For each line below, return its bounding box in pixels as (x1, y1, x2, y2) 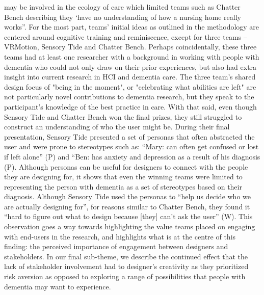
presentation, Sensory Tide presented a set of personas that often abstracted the (4, 131, 255, 142)
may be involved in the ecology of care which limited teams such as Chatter (4, 2, 241, 12)
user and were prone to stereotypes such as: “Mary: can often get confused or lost (4, 141, 259, 152)
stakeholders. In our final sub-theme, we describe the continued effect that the (4, 251, 248, 261)
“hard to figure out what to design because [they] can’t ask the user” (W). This (4, 211, 253, 222)
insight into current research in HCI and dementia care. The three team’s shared (4, 71, 256, 82)
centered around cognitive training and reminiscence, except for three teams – (4, 31, 247, 42)
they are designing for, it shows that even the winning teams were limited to (4, 171, 243, 182)
